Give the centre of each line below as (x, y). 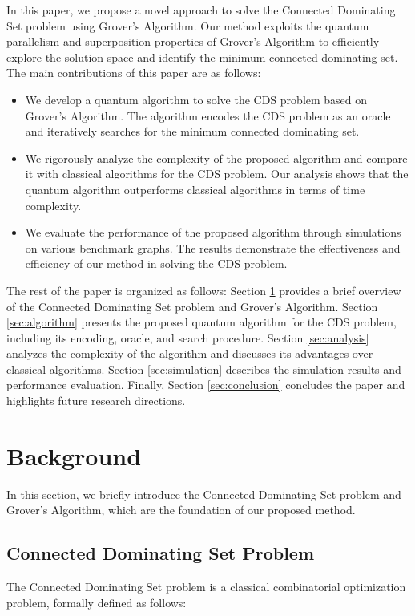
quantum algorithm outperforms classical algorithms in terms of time (195, 189)
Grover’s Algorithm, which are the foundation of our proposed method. (181, 510)
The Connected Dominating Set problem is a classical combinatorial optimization (206, 587)
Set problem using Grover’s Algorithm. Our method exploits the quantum (188, 25)
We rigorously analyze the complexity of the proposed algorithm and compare (216, 158)
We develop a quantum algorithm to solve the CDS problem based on (196, 99)
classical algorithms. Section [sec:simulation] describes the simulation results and (204, 369)
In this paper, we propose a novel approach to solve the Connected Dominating (201, 10)
